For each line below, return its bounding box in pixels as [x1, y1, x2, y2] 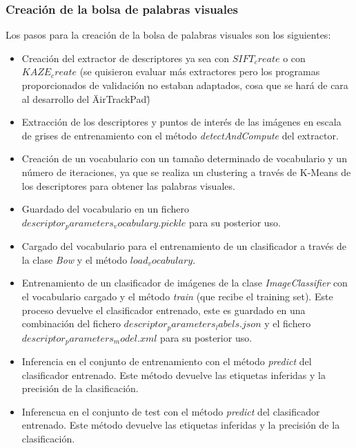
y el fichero [264, 316, 311, 331]
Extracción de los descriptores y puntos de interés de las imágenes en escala [21, 115, 342, 129]
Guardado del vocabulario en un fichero [21, 202, 189, 216]
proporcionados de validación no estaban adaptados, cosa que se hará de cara [21, 78, 348, 92]
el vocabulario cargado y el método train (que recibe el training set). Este [21, 289, 333, 303]
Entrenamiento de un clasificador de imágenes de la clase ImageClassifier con [21, 275, 348, 290]
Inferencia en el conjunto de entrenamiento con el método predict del [21, 354, 312, 369]
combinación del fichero [21, 316, 121, 331]
